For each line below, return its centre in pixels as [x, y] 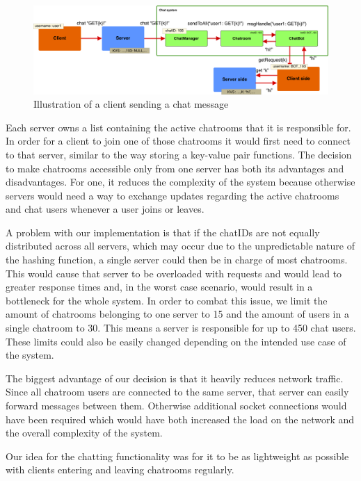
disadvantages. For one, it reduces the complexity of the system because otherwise [180, 182]
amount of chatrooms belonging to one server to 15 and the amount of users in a [177, 314]
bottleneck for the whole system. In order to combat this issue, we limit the [167, 300]
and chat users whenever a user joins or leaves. [105, 209]
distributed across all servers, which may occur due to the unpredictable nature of [180, 246]
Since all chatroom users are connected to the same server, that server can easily [177, 392]
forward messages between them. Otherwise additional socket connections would [176, 405]
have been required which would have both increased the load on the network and [180, 419]
